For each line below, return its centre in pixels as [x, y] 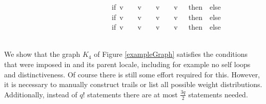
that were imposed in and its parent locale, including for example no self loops [127, 64]
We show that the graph [42, 54]
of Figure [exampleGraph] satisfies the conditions [171, 54]
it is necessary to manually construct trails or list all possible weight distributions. [133, 84]
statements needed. [218, 94]
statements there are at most [132, 94]
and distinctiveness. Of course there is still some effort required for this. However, [132, 74]
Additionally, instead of [41, 94]
